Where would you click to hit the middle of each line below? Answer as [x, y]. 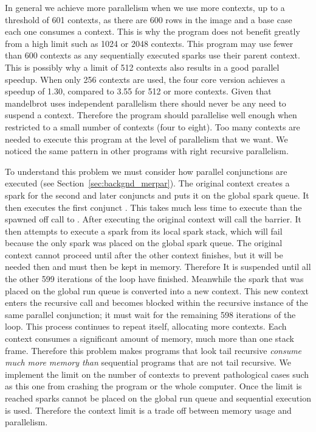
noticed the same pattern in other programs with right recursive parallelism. [147, 151]
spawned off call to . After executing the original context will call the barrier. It [153, 219]
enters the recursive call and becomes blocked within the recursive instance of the [156, 303]
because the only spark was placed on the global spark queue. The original [144, 243]
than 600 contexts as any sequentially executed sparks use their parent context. [153, 55]
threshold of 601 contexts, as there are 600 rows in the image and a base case [149, 19]
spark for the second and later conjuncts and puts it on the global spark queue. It [157, 195]
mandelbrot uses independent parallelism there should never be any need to [146, 103]
